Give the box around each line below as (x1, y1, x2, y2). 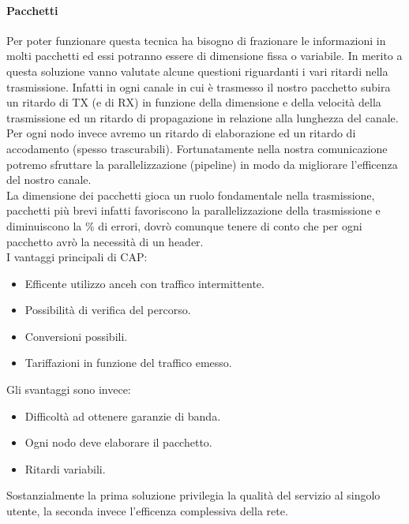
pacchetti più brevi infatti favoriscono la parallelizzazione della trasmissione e (6, 202, 381, 219)
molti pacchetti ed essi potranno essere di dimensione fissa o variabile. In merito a (6, 47, 403, 64)
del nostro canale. (6, 171, 92, 188)
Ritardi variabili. (24, 460, 106, 477)
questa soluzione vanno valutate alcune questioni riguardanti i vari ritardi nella (6, 62, 388, 79)
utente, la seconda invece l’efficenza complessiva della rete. (6, 503, 288, 519)
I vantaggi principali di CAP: (6, 249, 148, 265)
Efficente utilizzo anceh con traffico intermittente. (24, 275, 265, 291)
